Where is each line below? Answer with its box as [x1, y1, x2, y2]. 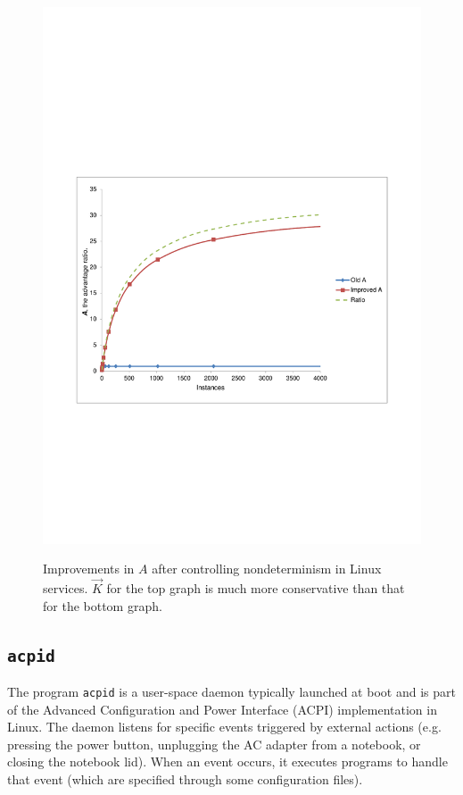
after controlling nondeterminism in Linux [152, 559, 382, 578]
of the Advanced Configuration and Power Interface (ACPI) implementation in [7, 699, 437, 718]
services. [43, 578, 88, 597]
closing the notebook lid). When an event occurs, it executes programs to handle [7, 752, 448, 771]
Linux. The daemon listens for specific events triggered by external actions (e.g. [7, 717, 442, 736]
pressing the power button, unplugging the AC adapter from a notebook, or [7, 734, 421, 753]
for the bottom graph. [43, 596, 162, 615]
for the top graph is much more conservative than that [106, 578, 405, 597]
